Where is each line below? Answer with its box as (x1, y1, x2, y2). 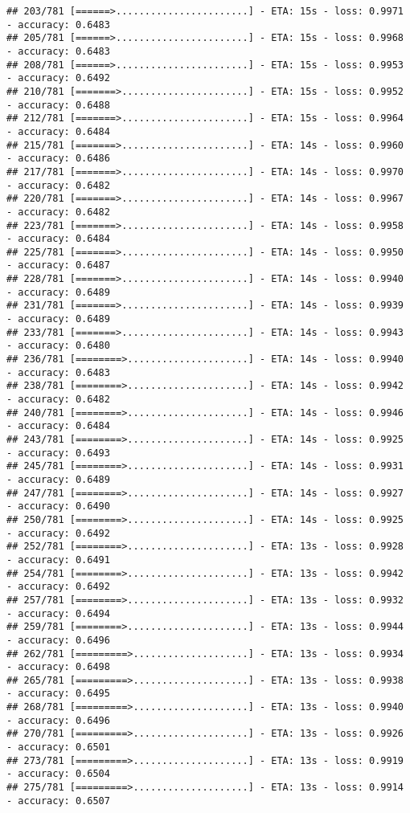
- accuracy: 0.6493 (6, 447, 110, 459)
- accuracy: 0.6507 (6, 795, 110, 807)
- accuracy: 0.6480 (6, 340, 110, 352)
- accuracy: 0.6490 (6, 500, 110, 513)
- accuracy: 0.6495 (6, 688, 110, 700)
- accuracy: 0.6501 (6, 742, 110, 754)
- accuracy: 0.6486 (6, 153, 110, 165)
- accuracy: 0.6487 (6, 259, 110, 272)
